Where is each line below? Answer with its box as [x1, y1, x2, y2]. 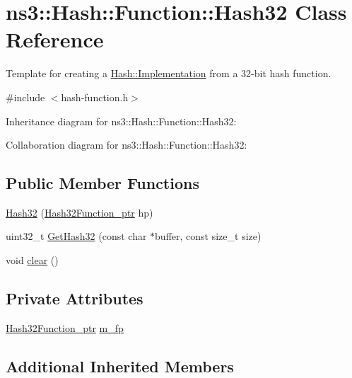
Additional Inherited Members [6, 355, 234, 377]
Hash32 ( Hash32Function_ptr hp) [6, 205, 153, 219]
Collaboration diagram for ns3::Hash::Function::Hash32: [6, 137, 247, 152]
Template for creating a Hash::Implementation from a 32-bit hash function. [6, 66, 332, 81]
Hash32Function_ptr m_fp [6, 320, 124, 335]
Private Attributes [6, 287, 143, 309]
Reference [6, 25, 104, 54]
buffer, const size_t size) [155, 229, 262, 244]
